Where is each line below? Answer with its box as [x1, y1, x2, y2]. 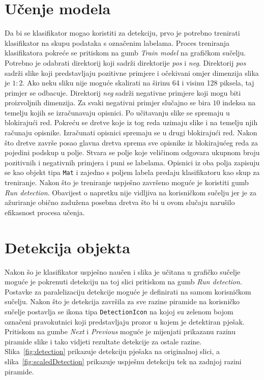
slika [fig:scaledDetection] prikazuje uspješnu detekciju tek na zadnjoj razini [5, 356, 242, 366]
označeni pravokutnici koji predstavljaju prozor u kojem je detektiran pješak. [5, 316, 245, 327]
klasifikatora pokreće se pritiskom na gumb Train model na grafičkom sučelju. [5, 47, 246, 58]
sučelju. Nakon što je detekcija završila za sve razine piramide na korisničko [5, 296, 240, 307]
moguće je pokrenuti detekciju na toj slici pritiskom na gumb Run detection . [5, 276, 242, 287]
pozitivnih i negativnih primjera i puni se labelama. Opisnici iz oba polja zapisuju [5, 157, 260, 167]
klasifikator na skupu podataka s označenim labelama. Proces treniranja [5, 37, 230, 48]
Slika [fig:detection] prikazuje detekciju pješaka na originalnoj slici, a [5, 346, 220, 357]
